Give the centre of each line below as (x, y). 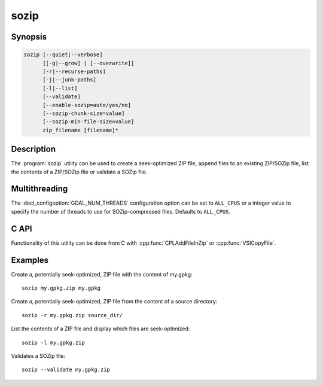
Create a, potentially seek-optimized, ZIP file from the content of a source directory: (114, 302)
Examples (30, 260)
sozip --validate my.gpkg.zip (66, 370)
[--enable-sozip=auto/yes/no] (87, 105)
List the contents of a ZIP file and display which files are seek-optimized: (100, 329)
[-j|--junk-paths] (70, 80)
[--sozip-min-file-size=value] (89, 122)
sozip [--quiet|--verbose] (63, 55)
